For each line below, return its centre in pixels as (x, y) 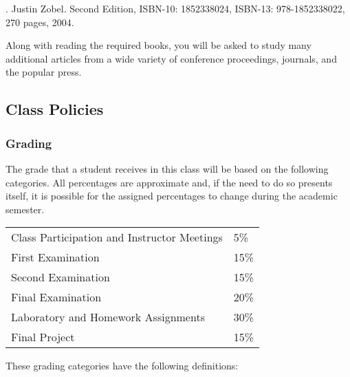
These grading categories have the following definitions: (122, 366)
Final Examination (56, 297)
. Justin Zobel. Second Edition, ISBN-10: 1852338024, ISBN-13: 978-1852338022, (175, 8)
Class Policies (55, 109)
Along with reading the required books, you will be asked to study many (158, 45)
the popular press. (44, 72)
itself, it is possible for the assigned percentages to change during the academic (172, 196)
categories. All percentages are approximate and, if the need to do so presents (169, 182)
